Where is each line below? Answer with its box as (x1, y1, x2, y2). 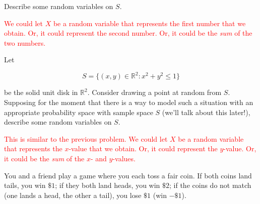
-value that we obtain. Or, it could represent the (69, 143, 218, 154)
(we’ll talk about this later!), (162, 107, 250, 117)
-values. (112, 153, 136, 164)
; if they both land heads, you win (55, 180, 160, 190)
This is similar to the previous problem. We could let (4, 133, 168, 144)
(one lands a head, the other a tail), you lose (4, 189, 142, 200)
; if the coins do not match (169, 180, 251, 190)
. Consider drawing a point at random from (87, 87, 222, 97)
